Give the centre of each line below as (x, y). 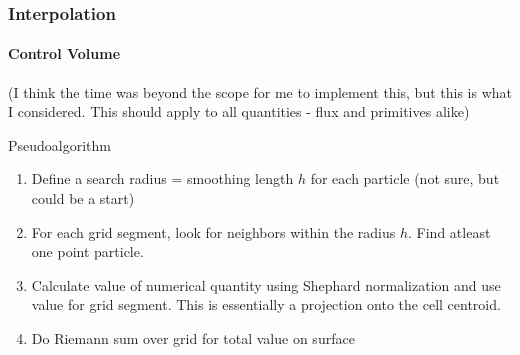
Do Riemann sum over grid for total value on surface (193, 337)
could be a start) (83, 198)
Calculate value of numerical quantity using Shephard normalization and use (266, 284)
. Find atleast (449, 231)
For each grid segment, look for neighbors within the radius (213, 231)
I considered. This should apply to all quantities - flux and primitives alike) (239, 111)
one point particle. (87, 251)
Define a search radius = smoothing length (162, 178)
